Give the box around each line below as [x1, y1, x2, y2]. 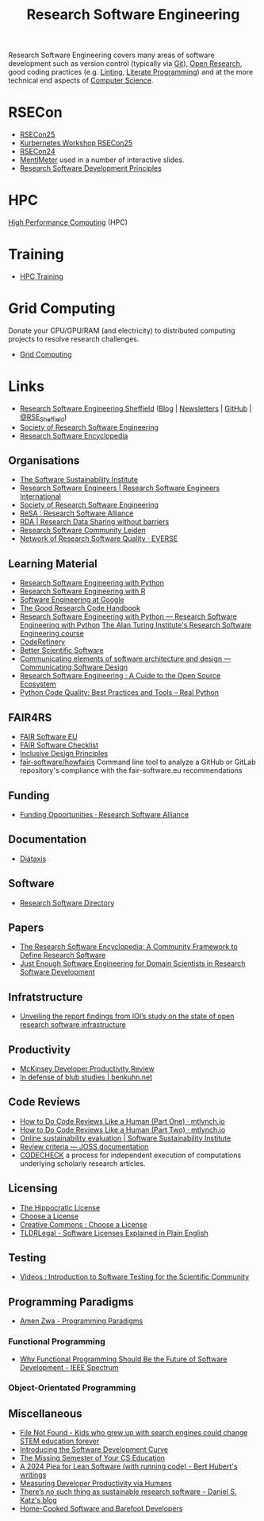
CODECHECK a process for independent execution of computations [19, 1150, 242, 1160]
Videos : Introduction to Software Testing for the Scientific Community [19, 1272, 250, 1282]
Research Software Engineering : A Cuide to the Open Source [19, 671, 221, 681]
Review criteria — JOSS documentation [19, 1141, 149, 1151]
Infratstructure [8, 990, 83, 1004]
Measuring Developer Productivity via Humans [19, 1479, 172, 1488]
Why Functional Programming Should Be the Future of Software [19, 1354, 228, 1364]
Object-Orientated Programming [8, 1382, 136, 1393]
